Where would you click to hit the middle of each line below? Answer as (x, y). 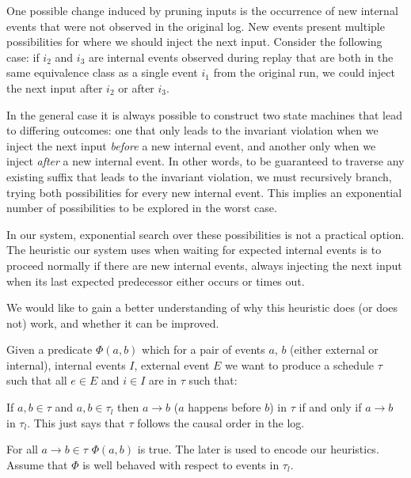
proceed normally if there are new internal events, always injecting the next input (204, 265)
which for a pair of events (204, 349)
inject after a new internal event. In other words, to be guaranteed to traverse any (205, 161)
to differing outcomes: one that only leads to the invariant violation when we (192, 130)
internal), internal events (66, 364)
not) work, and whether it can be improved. (113, 322)
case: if (23, 57)
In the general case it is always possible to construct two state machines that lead (204, 114)
